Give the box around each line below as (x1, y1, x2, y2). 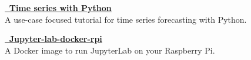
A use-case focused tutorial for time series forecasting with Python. (5, 13, 247, 25)
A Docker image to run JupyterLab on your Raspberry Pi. (5, 44, 215, 56)
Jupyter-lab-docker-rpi (9, 33, 102, 45)
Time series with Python (9, 2, 112, 13)
